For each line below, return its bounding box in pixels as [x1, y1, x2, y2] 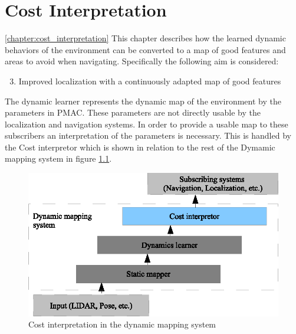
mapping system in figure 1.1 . [5, 152, 112, 165]
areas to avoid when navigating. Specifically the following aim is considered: [5, 55, 279, 67]
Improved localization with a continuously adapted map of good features [18, 74, 281, 87]
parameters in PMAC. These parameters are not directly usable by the [5, 106, 261, 119]
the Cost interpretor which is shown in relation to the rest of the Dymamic [5, 140, 275, 153]
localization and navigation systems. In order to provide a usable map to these [5, 117, 288, 130]
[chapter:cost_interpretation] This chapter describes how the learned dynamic [5, 32, 286, 44]
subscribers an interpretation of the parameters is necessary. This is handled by [5, 129, 291, 142]
